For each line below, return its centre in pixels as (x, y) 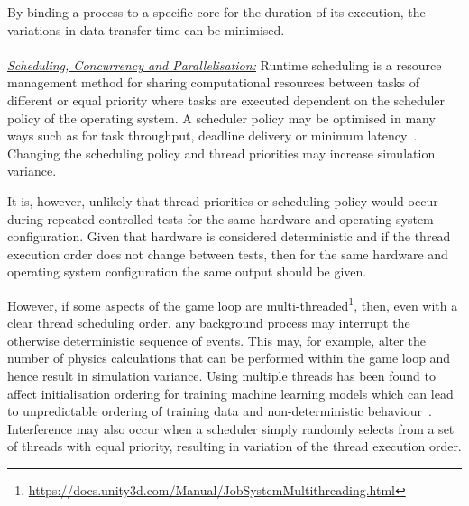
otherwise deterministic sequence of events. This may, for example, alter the (217, 340)
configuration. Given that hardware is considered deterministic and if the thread (229, 236)
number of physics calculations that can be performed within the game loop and (229, 358)
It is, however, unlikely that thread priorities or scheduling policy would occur (223, 200)
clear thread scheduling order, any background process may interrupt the (209, 323)
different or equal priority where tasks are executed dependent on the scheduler (226, 99)
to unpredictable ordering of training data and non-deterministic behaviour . (220, 411)
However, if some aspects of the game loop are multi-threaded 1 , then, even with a (233, 303)
